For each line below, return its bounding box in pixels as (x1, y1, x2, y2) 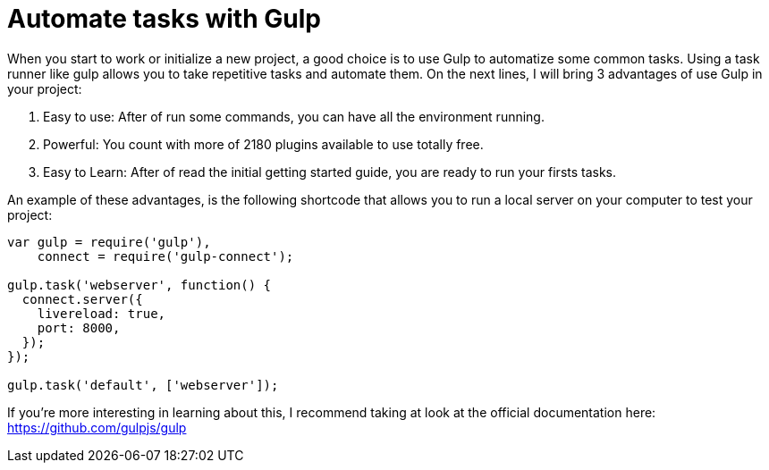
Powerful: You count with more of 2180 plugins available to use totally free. (43, 136, 484, 152)
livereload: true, (37, 306, 166, 321)
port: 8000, (37, 320, 121, 335)
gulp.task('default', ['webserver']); (7, 377, 279, 392)
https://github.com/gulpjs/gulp (7, 419, 187, 435)
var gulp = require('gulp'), (7, 234, 211, 249)
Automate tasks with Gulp (7, 4, 321, 34)
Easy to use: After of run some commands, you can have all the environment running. (43, 108, 545, 124)
